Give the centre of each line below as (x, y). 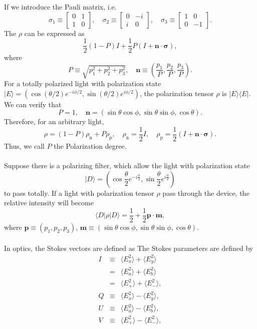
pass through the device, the (206, 193)
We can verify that (33, 104)
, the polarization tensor (177, 93)
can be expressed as (54, 33)
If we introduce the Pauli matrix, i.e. (60, 7)
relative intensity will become (49, 203)
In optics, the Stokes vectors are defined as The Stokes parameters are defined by (129, 248)
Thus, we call (24, 146)
